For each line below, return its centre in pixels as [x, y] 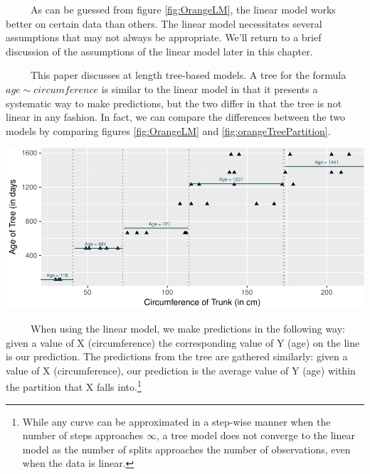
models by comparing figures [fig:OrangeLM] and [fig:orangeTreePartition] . [168, 130]
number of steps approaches [83, 435]
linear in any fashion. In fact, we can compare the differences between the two [175, 117]
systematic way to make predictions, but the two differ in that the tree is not [174, 103]
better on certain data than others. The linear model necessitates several [164, 23]
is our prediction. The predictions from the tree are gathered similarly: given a [177, 356]
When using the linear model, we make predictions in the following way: [188, 329]
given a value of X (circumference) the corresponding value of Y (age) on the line [183, 342]
